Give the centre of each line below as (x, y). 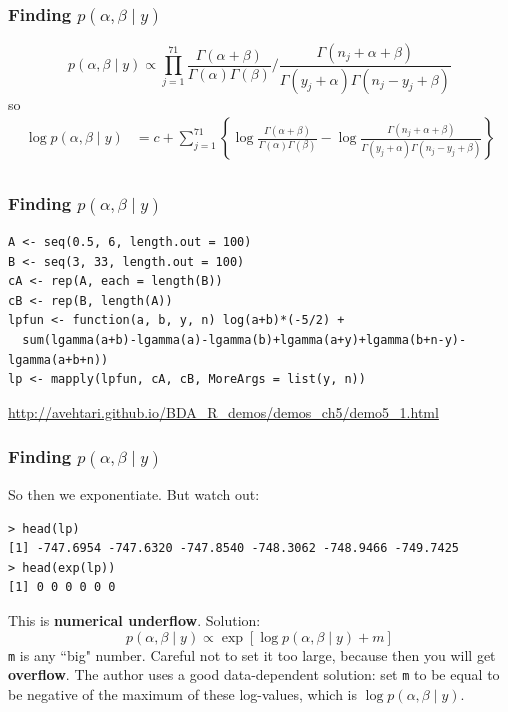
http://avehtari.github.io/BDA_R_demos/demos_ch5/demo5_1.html (223, 411)
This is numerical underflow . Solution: (134, 620)
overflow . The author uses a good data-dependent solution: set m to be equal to (254, 674)
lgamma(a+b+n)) (58, 359)
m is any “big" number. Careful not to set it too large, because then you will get (252, 654)
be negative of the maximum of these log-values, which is (183, 693)
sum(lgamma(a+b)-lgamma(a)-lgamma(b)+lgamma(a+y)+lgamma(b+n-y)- (244, 339)
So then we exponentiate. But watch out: (134, 494)
